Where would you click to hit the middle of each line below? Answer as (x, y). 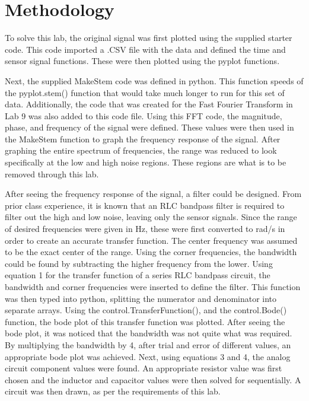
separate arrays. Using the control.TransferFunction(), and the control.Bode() (146, 310)
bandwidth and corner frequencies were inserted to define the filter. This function (153, 287)
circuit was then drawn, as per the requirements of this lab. (113, 391)
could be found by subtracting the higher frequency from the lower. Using (139, 263)
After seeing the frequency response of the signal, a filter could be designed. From (153, 194)
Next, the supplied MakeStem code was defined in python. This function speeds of (154, 80)
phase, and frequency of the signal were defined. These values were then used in (149, 127)
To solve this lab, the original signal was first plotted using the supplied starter (149, 38)
